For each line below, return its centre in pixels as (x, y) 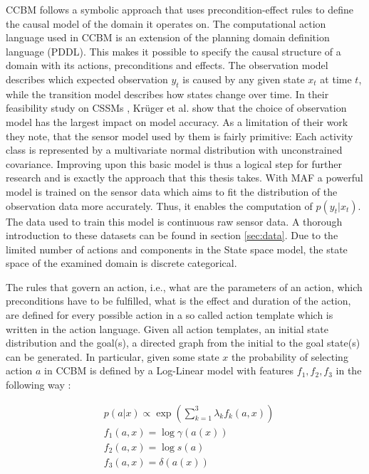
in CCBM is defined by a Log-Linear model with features (169, 370)
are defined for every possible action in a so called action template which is (170, 315)
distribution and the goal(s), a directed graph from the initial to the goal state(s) (183, 343)
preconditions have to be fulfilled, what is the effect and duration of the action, (178, 301)
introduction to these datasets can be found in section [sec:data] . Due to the (172, 235)
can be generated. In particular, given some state (113, 356)
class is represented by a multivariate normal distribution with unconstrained (174, 150)
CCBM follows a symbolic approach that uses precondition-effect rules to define (180, 9)
